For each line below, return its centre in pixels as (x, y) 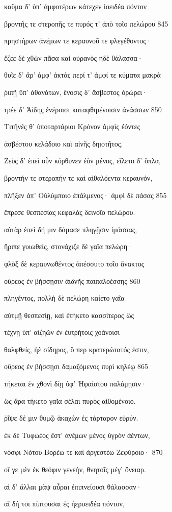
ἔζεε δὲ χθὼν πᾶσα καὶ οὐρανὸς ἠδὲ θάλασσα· (74, 57)
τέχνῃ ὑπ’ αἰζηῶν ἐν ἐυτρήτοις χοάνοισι (62, 332)
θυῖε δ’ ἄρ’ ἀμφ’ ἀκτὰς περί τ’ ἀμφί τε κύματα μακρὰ (82, 75)
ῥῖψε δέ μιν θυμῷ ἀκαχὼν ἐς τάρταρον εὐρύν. (71, 418)
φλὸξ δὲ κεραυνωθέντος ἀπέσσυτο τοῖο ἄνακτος (74, 263)
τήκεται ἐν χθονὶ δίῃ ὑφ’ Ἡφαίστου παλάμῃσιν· (75, 384)
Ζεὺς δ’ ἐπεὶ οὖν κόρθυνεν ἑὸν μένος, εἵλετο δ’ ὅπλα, (82, 161)
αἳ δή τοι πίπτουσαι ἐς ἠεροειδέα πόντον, (64, 504)
